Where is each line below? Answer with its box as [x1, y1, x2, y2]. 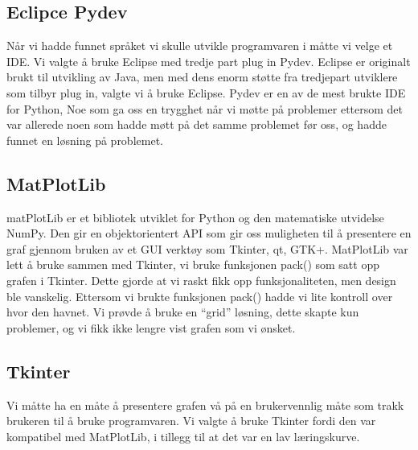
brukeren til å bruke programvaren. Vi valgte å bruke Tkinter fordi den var [6, 412, 376, 429]
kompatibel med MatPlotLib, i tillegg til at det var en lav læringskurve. [6, 427, 360, 444]
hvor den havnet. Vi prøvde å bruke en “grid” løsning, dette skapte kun [6, 303, 359, 320]
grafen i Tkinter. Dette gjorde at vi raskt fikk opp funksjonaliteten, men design [6, 271, 396, 288]
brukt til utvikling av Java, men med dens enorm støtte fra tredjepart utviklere [6, 68, 398, 85]
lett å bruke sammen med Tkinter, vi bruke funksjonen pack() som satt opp [6, 256, 379, 273]
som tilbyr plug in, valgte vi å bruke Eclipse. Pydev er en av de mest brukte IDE [6, 84, 406, 101]
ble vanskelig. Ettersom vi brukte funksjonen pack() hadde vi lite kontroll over [6, 287, 393, 304]
